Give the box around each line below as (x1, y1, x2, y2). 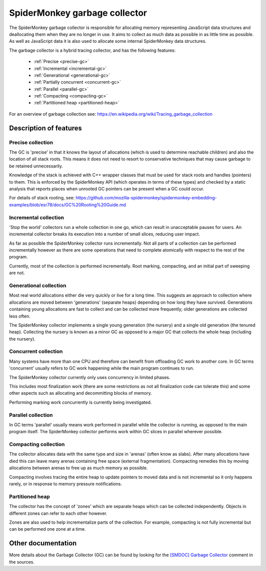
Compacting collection (9, 441, 65, 448)
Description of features (9, 124, 82, 132)
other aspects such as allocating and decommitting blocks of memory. (9, 390, 152, 396)
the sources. (9, 559, 34, 565)
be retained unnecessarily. (9, 163, 64, 169)
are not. (9, 270, 25, 276)
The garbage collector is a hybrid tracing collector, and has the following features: (9, 47, 176, 53)
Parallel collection (9, 412, 53, 418)
